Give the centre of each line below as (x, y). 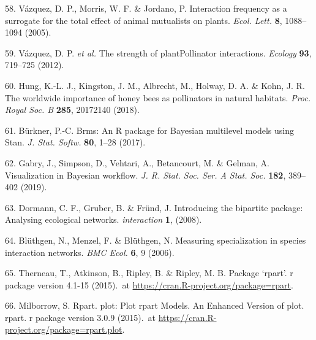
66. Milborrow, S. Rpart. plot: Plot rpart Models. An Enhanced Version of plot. (155, 305)
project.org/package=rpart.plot (64, 329)
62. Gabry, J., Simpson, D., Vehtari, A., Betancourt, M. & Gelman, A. (137, 162)
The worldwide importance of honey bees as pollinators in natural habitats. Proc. (158, 97)
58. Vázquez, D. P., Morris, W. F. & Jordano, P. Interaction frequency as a (146, 8)
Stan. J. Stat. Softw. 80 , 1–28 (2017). (75, 142)
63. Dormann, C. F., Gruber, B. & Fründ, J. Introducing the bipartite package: (154, 207)
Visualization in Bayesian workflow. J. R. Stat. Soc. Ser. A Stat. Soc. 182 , (145, 175)
